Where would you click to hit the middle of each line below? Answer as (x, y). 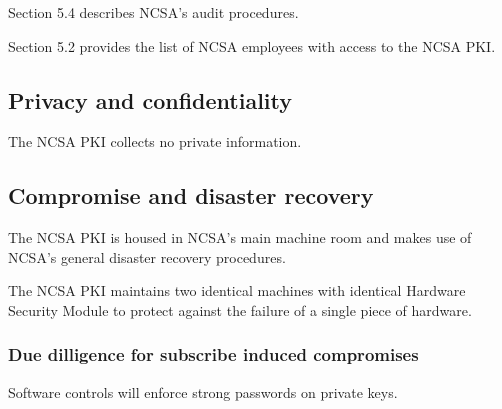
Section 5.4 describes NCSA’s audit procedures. (153, 12)
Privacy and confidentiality (150, 99)
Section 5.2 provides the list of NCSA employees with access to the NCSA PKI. (252, 45)
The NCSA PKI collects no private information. (155, 141)
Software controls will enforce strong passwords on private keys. (203, 391)
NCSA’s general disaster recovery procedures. (147, 256)
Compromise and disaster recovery (191, 195)
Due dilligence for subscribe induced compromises (213, 354)
